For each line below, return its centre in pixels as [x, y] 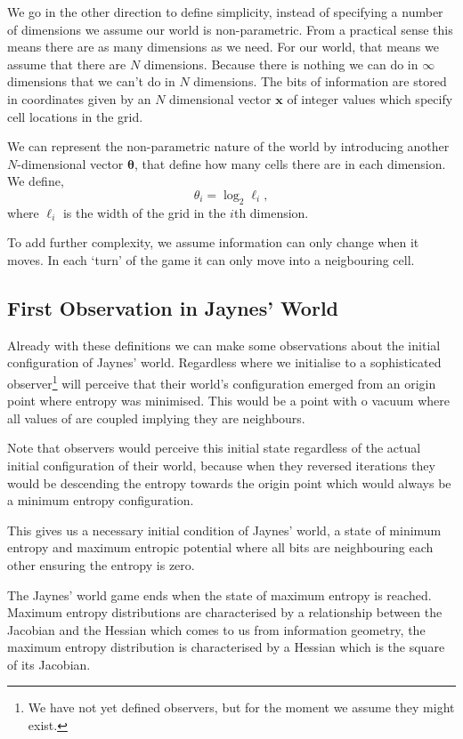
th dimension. [271, 212]
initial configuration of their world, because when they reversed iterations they [221, 465]
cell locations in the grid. [75, 116]
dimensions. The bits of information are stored [320, 81]
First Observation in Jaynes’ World [173, 307]
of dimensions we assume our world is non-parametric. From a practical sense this [230, 29]
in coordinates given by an [79, 98]
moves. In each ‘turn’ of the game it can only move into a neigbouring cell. [211, 259]
